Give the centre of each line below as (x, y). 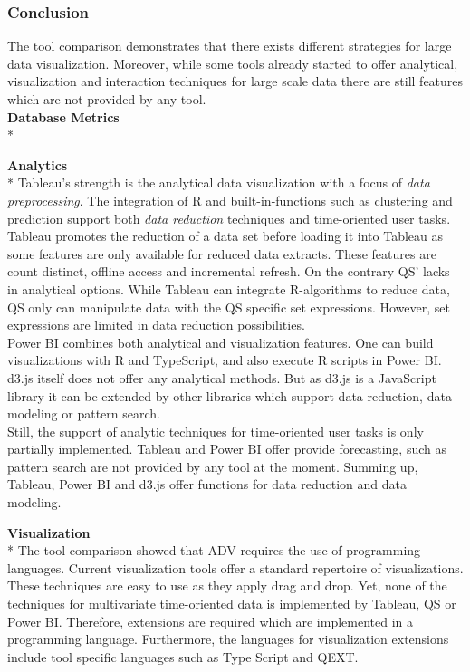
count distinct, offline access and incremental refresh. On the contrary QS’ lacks (229, 271)
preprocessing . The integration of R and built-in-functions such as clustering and (230, 200)
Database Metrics (63, 116)
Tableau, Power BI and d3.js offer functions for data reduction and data (207, 484)
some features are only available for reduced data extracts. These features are (222, 253)
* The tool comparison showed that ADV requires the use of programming (214, 550)
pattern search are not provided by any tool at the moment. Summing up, (213, 466)
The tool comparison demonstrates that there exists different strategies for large (230, 46)
